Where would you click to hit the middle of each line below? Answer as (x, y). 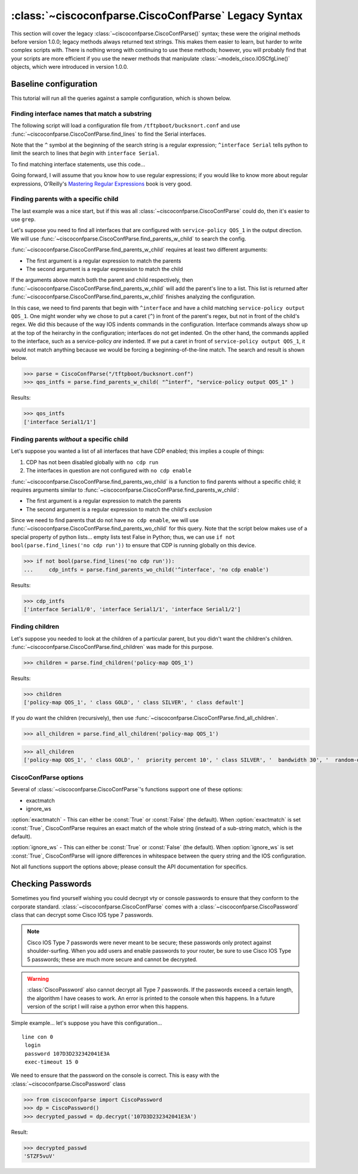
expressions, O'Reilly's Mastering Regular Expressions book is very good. (101, 184)
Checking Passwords (51, 884)
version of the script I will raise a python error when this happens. (108, 1007)
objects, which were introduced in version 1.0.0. (70, 67)
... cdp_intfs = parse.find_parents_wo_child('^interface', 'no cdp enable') (146, 569)
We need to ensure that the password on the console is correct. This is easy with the (115, 1075)
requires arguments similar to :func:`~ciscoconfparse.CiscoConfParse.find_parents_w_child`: (125, 490)
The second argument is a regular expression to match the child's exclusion (119, 509)
